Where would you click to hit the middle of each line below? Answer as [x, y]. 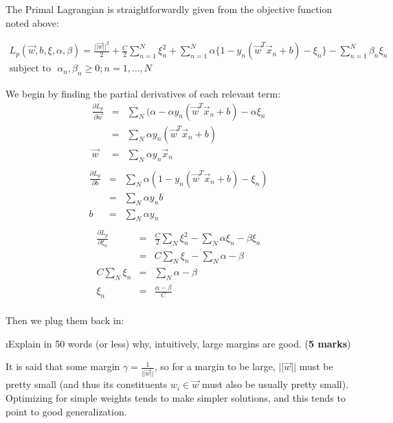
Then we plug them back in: [65, 320]
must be [316, 366]
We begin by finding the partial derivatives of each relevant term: [143, 93]
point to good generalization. [66, 411]
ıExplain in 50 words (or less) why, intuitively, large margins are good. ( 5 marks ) [178, 343]
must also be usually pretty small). [275, 384]
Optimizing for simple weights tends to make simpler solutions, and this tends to [176, 398]
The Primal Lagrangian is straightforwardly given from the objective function [169, 9]
